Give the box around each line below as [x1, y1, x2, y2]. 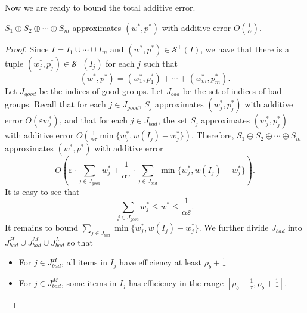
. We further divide [199, 221, 269, 234]
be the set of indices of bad [182, 84, 282, 97]
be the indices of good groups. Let [39, 84, 164, 97]
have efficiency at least [119, 256, 201, 268]
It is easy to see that [5, 185, 80, 197]
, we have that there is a [200, 42, 289, 55]
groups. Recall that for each [5, 98, 106, 110]
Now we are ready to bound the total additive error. [5, 1, 196, 13]
